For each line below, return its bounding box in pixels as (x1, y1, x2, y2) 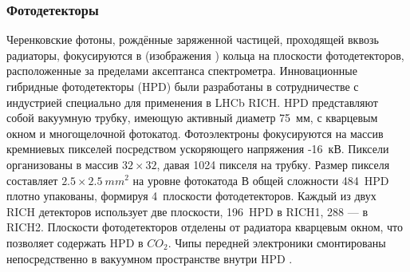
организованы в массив (6, 156, 119, 172)
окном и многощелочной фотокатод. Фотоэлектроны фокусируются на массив (6, 124, 384, 141)
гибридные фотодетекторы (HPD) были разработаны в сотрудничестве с (6, 78, 359, 94)
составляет (6, 171, 58, 188)
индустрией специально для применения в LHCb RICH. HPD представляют (6, 93, 378, 110)
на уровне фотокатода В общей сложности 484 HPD (132, 171, 389, 188)
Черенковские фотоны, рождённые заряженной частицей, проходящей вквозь (6, 31, 379, 48)
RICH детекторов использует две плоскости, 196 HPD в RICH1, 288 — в (6, 203, 369, 219)
